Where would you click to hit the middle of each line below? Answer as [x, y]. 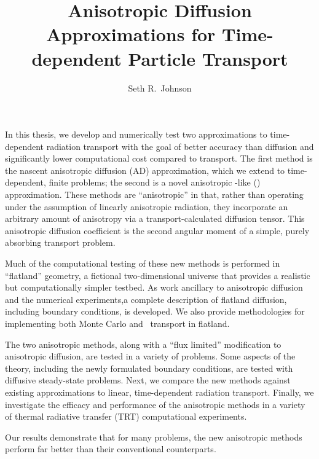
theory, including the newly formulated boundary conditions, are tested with [149, 368]
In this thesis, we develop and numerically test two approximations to [136, 134]
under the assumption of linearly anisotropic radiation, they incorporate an [147, 206]
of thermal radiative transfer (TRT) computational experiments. [126, 416]
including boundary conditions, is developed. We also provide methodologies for [155, 311]
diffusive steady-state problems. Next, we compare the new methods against [148, 380]
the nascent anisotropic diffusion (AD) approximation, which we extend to [145, 170]
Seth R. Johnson [160, 88]
